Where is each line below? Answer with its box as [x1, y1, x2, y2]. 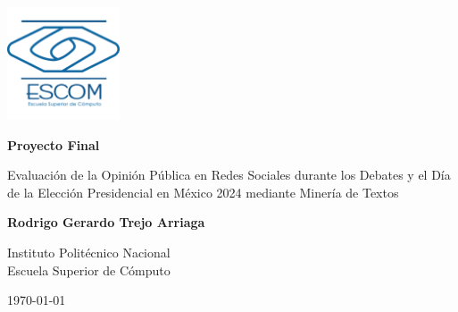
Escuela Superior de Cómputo [7, 260, 171, 279]
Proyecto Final [7, 135, 100, 154]
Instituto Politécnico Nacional [7, 242, 171, 261]
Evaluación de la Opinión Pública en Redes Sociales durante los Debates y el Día [7, 165, 451, 184]
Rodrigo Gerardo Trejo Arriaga [7, 213, 205, 232]
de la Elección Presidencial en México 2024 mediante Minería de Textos [7, 182, 399, 201]
